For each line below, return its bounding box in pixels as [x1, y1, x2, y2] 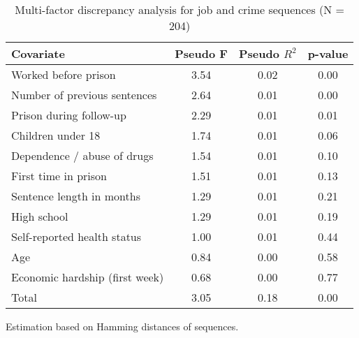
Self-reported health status [11, 228, 142, 244]
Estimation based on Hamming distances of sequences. [6, 319, 239, 333]
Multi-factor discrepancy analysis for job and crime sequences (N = [15, 1, 345, 17]
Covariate [11, 45, 65, 61]
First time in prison [11, 168, 107, 184]
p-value [307, 45, 349, 61]
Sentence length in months [11, 188, 140, 204]
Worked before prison [11, 66, 116, 82]
